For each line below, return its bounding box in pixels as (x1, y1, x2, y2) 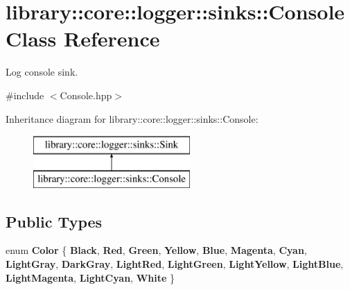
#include (6, 87, 44, 102)
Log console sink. (6, 65, 78, 79)
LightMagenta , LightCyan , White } (6, 270, 175, 284)
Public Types (6, 210, 103, 232)
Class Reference (6, 24, 160, 53)
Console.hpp (60, 87, 112, 102)
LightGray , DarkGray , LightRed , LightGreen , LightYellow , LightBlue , (6, 257, 344, 271)
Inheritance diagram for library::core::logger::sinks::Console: (6, 111, 259, 126)
